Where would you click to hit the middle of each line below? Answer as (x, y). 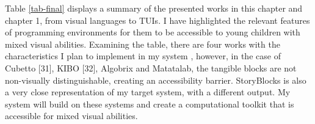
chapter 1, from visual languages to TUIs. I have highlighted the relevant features (157, 20)
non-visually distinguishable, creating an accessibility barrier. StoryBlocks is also (156, 80)
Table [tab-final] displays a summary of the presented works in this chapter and (154, 8)
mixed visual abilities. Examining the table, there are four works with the (143, 44)
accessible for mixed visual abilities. (71, 116)
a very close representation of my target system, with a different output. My (148, 92)
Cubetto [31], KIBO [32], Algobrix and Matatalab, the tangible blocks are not (151, 67)
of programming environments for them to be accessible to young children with (153, 32)
